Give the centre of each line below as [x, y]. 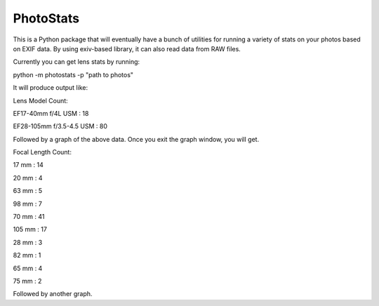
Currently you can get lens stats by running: [77, 62]
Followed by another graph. [53, 294]
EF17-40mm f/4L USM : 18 [51, 113]
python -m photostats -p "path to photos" [73, 74]
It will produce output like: [50, 88]
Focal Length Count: [42, 152]
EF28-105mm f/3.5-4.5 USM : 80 [60, 126]
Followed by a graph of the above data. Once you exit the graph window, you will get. [136, 139]
